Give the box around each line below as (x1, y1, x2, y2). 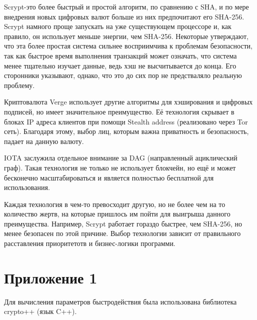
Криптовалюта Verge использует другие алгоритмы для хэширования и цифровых (4, 96, 253, 107)
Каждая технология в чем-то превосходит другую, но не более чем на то (4, 198, 225, 209)
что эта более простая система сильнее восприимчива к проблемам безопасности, (4, 40, 252, 51)
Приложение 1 (4, 267, 97, 287)
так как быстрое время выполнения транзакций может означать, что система (4, 50, 237, 60)
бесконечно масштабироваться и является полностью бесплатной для (4, 172, 214, 182)
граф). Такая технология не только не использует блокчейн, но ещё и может (4, 162, 236, 172)
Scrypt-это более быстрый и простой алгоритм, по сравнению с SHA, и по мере (4, 1, 249, 11)
